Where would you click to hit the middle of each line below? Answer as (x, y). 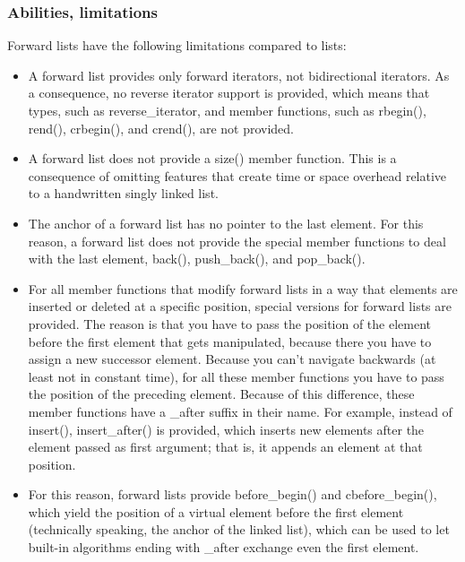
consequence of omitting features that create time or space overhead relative (237, 175)
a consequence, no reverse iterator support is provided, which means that (229, 93)
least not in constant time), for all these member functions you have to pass (236, 376)
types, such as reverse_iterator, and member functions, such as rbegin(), (227, 110)
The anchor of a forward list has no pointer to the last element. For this (226, 223)
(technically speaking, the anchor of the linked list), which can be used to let (239, 529)
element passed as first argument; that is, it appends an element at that (225, 447)
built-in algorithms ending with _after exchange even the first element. (224, 547)
